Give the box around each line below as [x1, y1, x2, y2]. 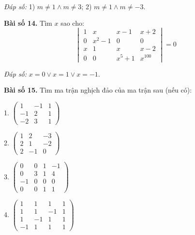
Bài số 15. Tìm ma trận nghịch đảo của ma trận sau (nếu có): [4, 85, 192, 95]
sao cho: [60, 17, 84, 28]
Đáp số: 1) [4, 1, 35, 11]
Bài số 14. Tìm [4, 17, 52, 28]
